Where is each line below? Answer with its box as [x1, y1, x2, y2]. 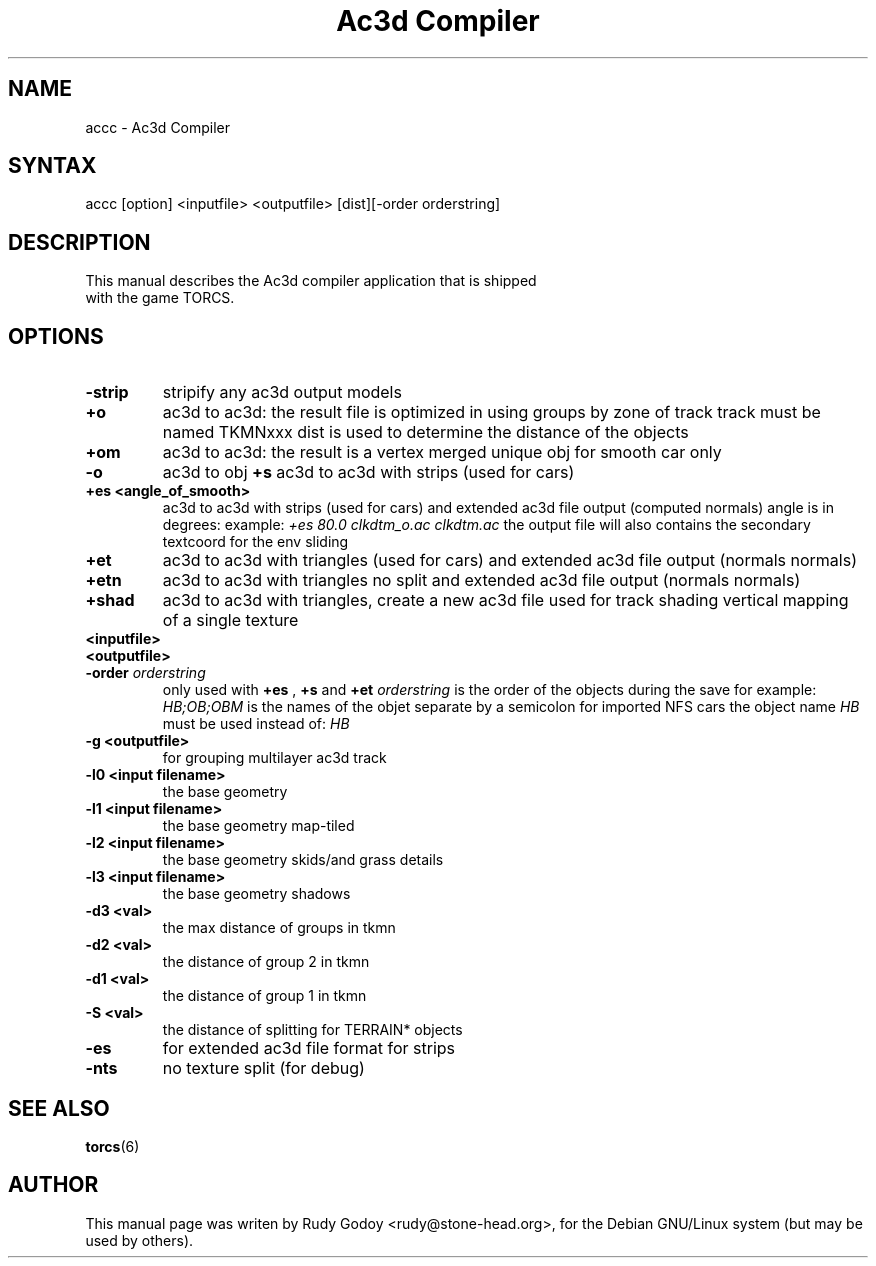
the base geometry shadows [162, 885, 351, 903]
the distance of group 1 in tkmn [162, 987, 367, 1005]
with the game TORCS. [85, 289, 235, 307]
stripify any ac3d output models [162, 382, 402, 403]
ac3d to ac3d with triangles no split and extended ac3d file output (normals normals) [162, 570, 801, 591]
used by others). [85, 1231, 194, 1249]
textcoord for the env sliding [162, 533, 349, 551]
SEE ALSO [8, 1095, 110, 1121]
